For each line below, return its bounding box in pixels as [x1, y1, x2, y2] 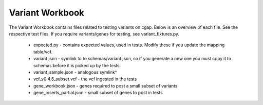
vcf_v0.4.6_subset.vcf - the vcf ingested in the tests [33, 76, 137, 82]
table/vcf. [33, 49, 53, 54]
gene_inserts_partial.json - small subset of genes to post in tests [33, 90, 163, 96]
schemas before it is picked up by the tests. [33, 62, 121, 68]
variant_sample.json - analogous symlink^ [33, 69, 117, 75]
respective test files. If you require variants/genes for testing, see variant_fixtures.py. [9, 31, 180, 36]
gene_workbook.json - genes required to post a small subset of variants [33, 83, 178, 88]
